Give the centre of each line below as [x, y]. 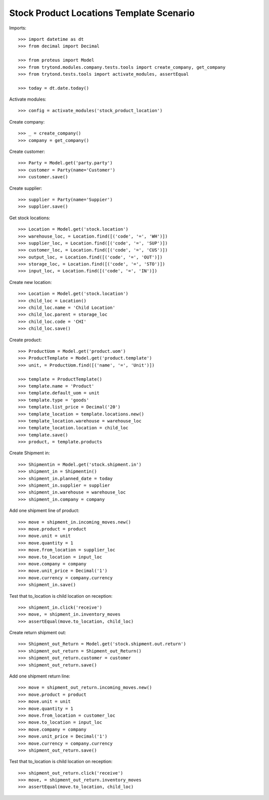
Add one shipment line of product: [44, 511]
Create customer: [27, 151]
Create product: [25, 340]
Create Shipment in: [30, 453]
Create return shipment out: [38, 633]
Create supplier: [26, 188]
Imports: [18, 28]
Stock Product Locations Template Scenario [102, 13]
